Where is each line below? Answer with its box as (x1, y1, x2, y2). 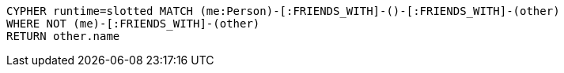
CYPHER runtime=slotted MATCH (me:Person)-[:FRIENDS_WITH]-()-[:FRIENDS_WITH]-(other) (6, 5, 560, 17)
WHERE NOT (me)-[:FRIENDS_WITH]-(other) (6, 17, 260, 30)
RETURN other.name (6, 30, 120, 42)
